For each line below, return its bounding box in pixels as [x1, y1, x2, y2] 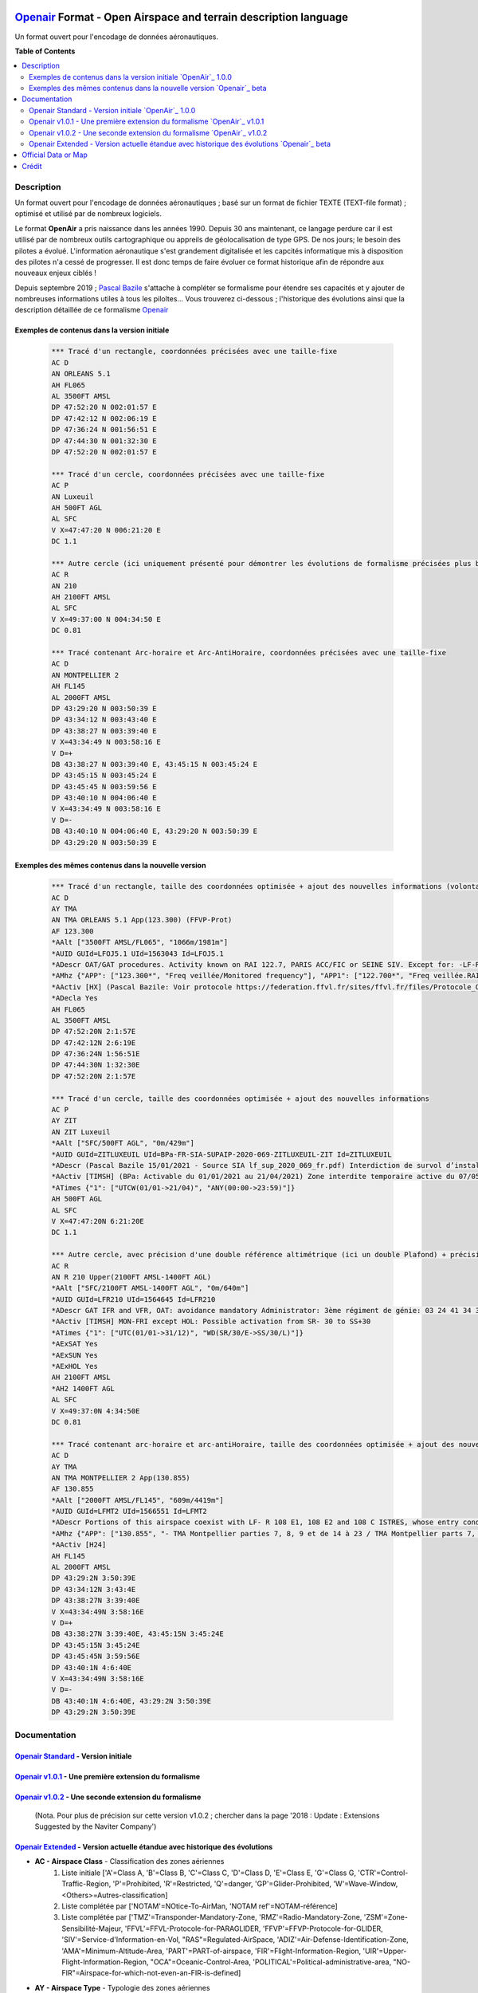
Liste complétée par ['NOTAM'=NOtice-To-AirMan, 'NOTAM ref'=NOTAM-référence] [61, 1901, 338, 1911]
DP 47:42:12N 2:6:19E [51, 1038, 136, 1048]
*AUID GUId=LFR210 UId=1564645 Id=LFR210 [51, 1295, 216, 1303]
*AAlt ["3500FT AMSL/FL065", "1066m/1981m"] [51, 938, 229, 947]
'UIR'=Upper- [362, 1946, 407, 1956]
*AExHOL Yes [51, 1362, 99, 1371]
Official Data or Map [22, 150, 88, 159]
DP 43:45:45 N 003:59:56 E [51, 782, 157, 791]
